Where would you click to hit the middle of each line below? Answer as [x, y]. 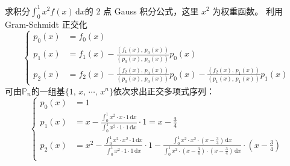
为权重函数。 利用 [248, 11]
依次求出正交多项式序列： [164, 91]
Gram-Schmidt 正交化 [46, 24]
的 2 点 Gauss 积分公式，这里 [142, 11]
